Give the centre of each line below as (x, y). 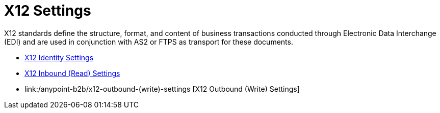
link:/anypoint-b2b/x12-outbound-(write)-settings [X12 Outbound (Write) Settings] (162, 89)
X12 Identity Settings (59, 57)
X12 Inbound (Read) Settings (72, 73)
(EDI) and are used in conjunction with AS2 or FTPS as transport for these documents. (149, 42)
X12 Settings (48, 11)
